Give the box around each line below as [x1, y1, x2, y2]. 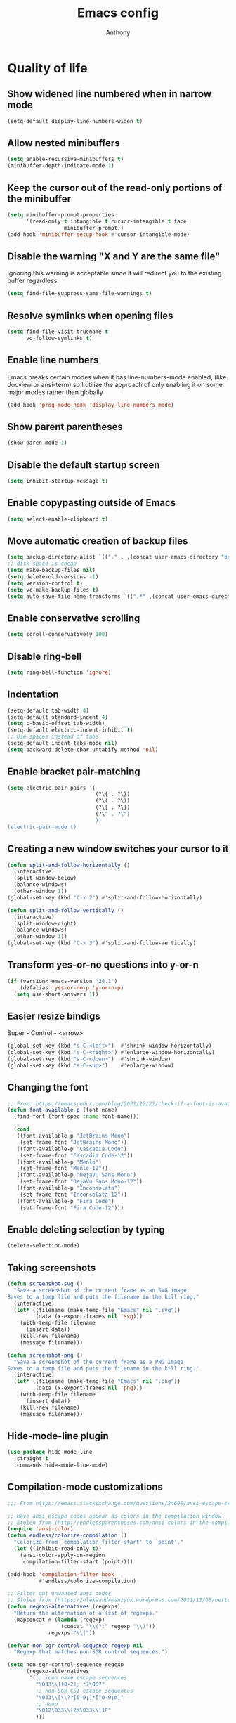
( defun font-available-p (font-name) [7, 1107, 118, 1114]
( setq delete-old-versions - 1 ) [7, 573, 99, 580]
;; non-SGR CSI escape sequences [35, 1687, 133, 1694]
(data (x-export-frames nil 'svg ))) [35, 1313, 143, 1320]
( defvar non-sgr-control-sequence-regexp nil [7, 1642, 143, 1649]
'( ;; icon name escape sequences [29, 1675, 128, 1682]
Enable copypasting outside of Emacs [7, 497, 176, 509]
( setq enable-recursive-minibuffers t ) [7, 156, 124, 163]
